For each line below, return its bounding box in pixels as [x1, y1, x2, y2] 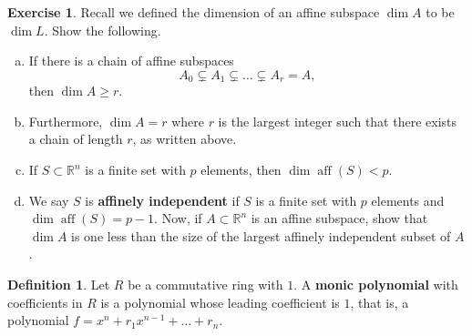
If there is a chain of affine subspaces [28, 51, 234, 70]
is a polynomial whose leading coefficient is [100, 292, 340, 311]
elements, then [200, 160, 282, 179]
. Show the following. [44, 20, 161, 39]
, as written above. [132, 129, 237, 148]
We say [28, 190, 69, 209]
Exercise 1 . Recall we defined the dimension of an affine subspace [7, 3, 380, 21]
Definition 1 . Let [7, 274, 110, 293]
